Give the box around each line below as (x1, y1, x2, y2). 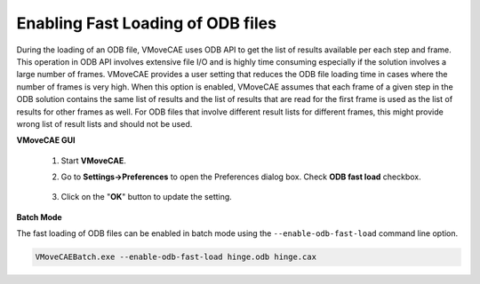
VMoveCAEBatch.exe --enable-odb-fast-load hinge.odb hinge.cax (35, 252, 317, 262)
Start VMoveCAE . (60, 155, 126, 166)
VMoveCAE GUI (16, 135, 76, 146)
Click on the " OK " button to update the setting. (60, 192, 233, 202)
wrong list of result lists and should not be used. (16, 118, 193, 129)
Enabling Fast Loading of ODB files (16, 13, 277, 33)
